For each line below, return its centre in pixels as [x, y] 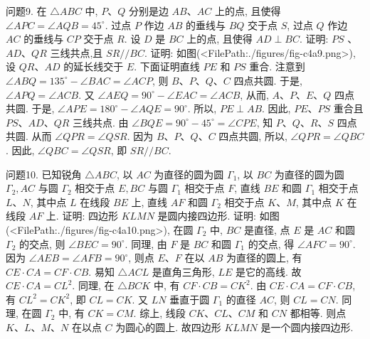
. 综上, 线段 [159, 313]
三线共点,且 [76, 52]
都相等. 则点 [318, 313]
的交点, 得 [271, 243]
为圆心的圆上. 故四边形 [168, 327]
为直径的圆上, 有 [264, 258]
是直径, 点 [267, 229]
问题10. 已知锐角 [44, 174]
